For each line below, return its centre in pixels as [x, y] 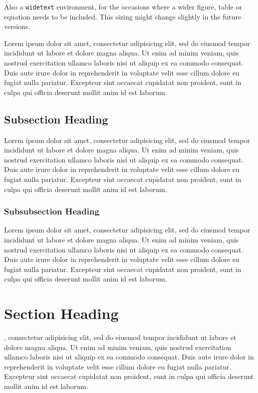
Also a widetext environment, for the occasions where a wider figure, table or [123, 6]
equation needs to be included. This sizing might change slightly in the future [123, 16]
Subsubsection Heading [52, 211]
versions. [17, 26]
